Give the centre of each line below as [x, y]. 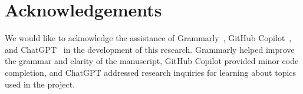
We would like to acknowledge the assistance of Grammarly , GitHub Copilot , [148, 38]
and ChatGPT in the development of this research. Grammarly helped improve [150, 49]
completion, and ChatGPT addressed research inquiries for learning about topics [151, 72]
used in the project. [40, 84]
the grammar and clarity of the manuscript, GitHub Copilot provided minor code [152, 61]
